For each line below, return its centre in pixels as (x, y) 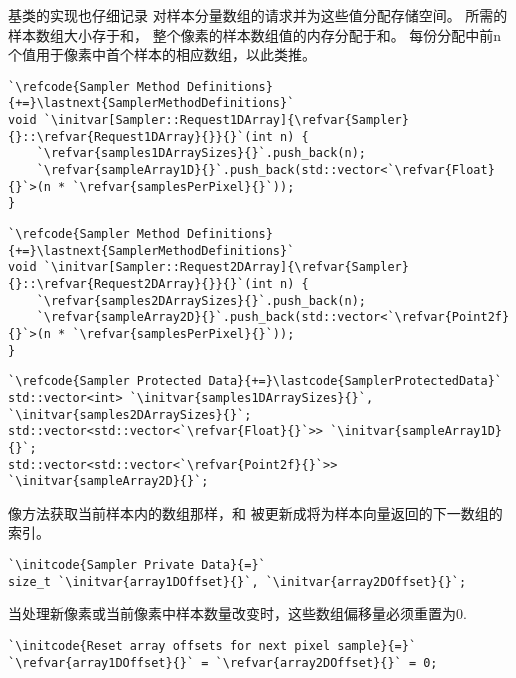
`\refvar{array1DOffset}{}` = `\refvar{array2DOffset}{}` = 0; (223, 662)
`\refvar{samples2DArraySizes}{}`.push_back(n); (201, 300)
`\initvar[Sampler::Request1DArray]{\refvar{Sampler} (226, 120)
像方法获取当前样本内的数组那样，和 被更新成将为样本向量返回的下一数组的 (255, 512)
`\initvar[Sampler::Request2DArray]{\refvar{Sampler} (226, 267)
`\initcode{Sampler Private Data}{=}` (137, 565)
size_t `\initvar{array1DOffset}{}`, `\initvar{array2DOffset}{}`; (237, 581)
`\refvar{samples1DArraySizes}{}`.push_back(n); (201, 153)
